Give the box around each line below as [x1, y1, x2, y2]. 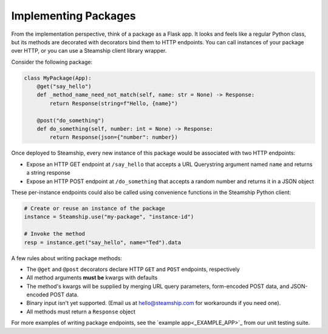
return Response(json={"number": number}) [49, 134, 179, 141]
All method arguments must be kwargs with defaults [26, 274, 158, 281]
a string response [26, 169, 70, 176]
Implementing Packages [11, 9, 136, 22]
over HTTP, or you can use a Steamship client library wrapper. [11, 47, 167, 55]
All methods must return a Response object [26, 308, 136, 315]
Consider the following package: [11, 58, 93, 65]
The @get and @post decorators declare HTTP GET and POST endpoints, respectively [26, 266, 240, 273]
